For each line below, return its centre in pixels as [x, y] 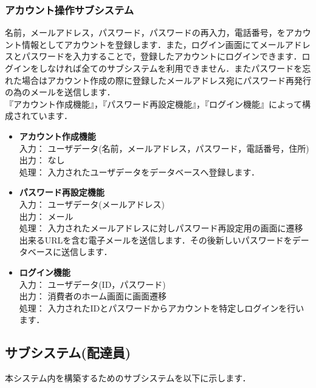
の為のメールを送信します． [60, 92]
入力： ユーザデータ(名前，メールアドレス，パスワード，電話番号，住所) [164, 148]
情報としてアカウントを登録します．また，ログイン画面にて [140, 44]
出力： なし [42, 160]
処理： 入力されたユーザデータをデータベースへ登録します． [139, 172]
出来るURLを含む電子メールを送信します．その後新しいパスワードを [156, 240]
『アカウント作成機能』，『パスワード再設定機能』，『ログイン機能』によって [153, 104]
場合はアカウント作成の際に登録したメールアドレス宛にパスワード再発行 [166, 80]
